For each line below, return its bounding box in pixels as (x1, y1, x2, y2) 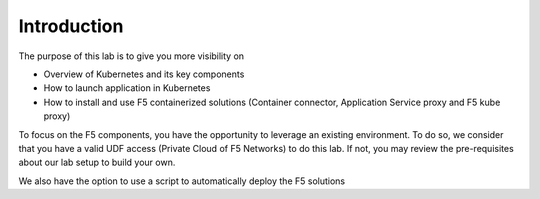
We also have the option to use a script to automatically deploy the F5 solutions (18, 175, 345, 187)
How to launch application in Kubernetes (43, 82, 211, 94)
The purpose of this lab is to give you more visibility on (18, 50, 245, 62)
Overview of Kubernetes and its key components (43, 68, 245, 80)
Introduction (18, 15, 124, 37)
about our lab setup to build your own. (18, 156, 176, 169)
